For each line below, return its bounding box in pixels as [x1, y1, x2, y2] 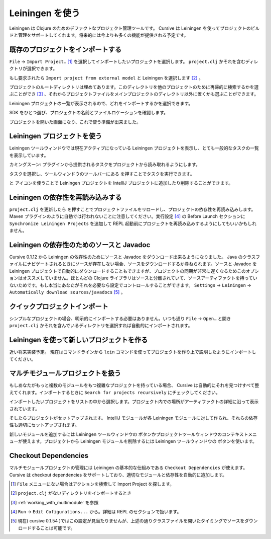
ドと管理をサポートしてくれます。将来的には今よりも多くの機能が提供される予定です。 [9, 32, 189, 38]
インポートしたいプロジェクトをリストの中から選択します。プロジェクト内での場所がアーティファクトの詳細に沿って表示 [9, 399, 259, 405]
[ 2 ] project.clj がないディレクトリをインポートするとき [11, 490, 131, 496]
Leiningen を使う [9, 8, 80, 19]
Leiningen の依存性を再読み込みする [9, 193, 122, 201]
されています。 [9, 406, 40, 412]
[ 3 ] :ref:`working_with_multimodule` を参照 [11, 499, 99, 505]
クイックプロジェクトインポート [9, 302, 108, 311]
